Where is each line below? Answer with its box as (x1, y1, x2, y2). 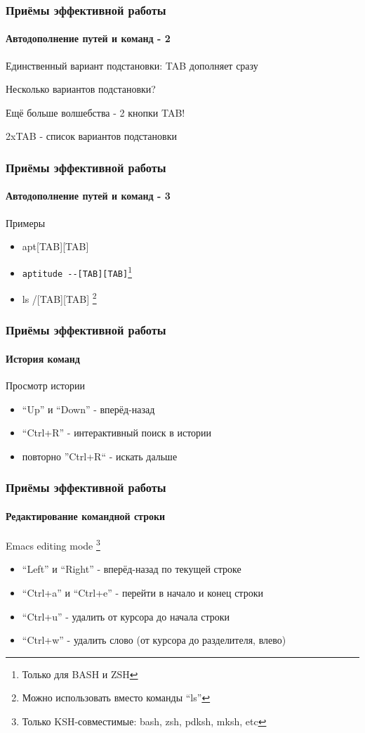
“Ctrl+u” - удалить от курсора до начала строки (22, 609, 230, 623)
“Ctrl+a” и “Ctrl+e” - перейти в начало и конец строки (22, 585, 263, 599)
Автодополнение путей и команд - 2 (6, 31, 171, 46)
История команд (6, 351, 80, 365)
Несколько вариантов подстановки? (6, 82, 156, 96)
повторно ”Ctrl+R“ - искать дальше (22, 448, 178, 463)
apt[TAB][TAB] (22, 239, 89, 254)
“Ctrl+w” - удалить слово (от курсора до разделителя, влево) (22, 633, 286, 647)
